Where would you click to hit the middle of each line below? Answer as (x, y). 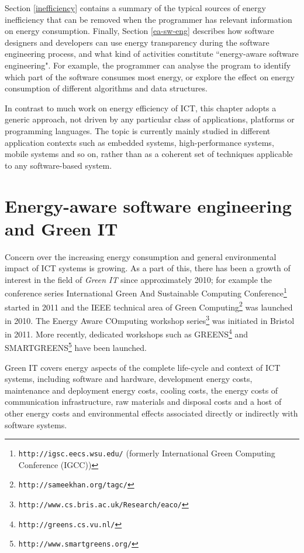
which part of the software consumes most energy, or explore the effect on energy (150, 76)
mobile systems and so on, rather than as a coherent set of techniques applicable (149, 154)
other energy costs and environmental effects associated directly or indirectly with (151, 413)
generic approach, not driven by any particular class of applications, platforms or (150, 119)
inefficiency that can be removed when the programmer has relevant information (148, 19)
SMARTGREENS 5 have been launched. (76, 347)
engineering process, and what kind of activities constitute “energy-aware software (152, 54)
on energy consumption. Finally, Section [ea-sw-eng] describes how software (139, 31)
